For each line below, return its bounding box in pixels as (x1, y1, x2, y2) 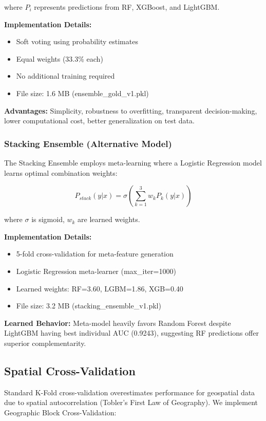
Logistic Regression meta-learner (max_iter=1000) (16, 265, 176, 276)
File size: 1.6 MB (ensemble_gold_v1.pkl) (16, 87, 149, 98)
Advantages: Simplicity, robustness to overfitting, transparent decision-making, (4, 105, 257, 116)
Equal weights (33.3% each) (16, 53, 103, 64)
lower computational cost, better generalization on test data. (4, 115, 195, 126)
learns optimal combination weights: (4, 167, 118, 178)
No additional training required (16, 70, 115, 81)
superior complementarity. (4, 337, 86, 348)
